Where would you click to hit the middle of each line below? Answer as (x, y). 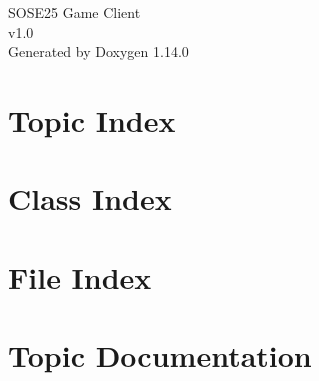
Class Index (90, 198)
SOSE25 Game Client (74, 12)
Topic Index (92, 119)
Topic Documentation (160, 355)
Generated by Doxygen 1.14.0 (98, 51)
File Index (80, 276)
